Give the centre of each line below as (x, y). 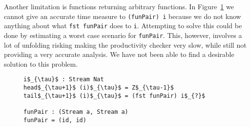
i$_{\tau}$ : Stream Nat (64, 80)
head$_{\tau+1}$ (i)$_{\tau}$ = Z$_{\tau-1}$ (99, 88)
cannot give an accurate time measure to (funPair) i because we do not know (123, 16)
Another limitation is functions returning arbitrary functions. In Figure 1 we (119, 6)
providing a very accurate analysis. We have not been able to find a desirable (119, 54)
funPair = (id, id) (55, 120)
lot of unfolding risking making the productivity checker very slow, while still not (125, 45)
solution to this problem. (41, 63)
